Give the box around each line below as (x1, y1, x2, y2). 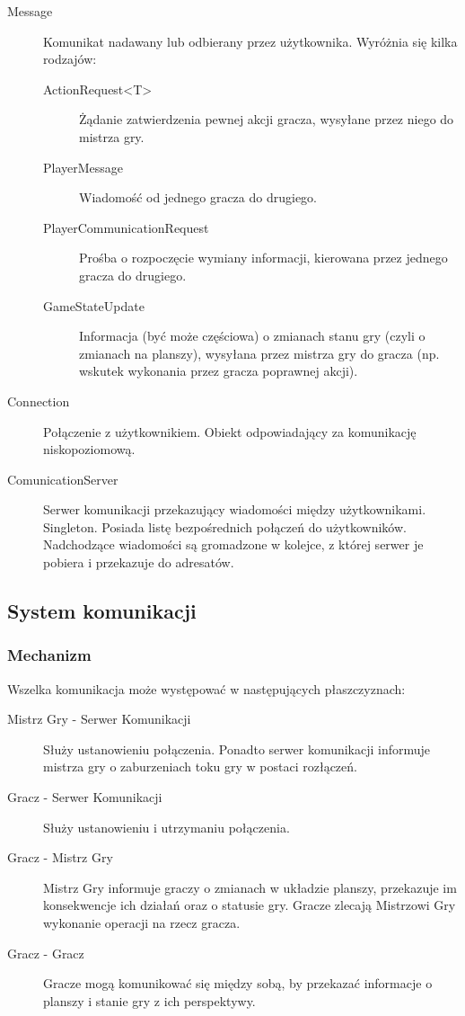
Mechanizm (7, 644, 92, 666)
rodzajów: (43, 49, 97, 68)
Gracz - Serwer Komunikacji (7, 788, 162, 807)
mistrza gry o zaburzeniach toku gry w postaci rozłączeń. (43, 757, 357, 776)
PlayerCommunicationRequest (43, 218, 209, 236)
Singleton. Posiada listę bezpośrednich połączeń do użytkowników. (43, 517, 407, 536)
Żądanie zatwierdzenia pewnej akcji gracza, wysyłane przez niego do (79, 110, 454, 129)
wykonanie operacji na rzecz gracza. (43, 914, 241, 931)
